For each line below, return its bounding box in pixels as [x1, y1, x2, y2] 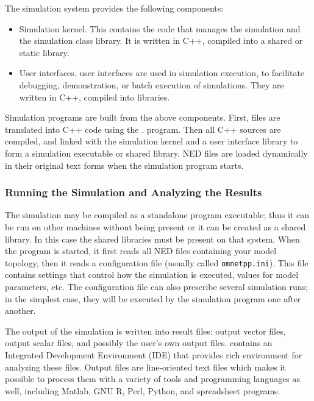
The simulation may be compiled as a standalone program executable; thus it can [5, 208, 309, 221]
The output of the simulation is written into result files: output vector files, [5, 324, 286, 337]
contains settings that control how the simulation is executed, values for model [5, 268, 299, 281]
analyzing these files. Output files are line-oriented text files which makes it [5, 360, 286, 373]
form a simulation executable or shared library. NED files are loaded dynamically [5, 146, 308, 159]
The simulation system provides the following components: [5, 2, 224, 14]
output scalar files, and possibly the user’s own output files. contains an [5, 336, 273, 349]
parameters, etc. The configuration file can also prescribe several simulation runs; [5, 280, 308, 293]
